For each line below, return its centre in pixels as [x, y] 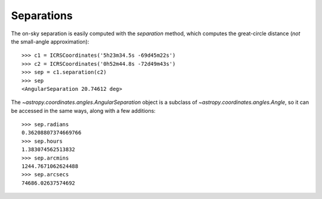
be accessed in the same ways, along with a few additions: [83, 111]
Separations [42, 16]
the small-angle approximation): [50, 41]
